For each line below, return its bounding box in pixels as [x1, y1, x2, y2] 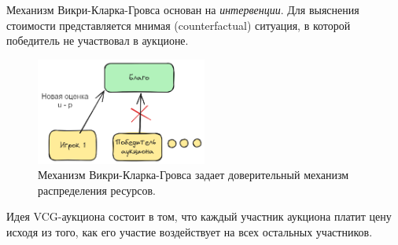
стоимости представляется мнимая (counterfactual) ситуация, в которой [6, 16, 351, 33]
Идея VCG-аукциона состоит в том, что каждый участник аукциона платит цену [6, 208, 392, 225]
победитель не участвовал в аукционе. [6, 32, 189, 49]
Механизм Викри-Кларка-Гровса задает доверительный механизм [38, 166, 349, 183]
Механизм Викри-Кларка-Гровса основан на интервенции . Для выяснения [6, 2, 359, 17]
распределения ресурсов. [38, 181, 156, 198]
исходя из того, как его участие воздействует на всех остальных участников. [6, 223, 373, 240]
